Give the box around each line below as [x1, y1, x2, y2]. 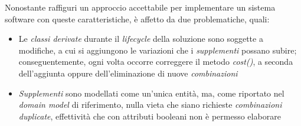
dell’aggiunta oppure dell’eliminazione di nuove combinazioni [18, 67, 238, 79]
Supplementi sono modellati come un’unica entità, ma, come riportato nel [18, 87, 284, 99]
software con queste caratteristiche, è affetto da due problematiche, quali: [5, 12, 270, 25]
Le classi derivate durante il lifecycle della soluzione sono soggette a [18, 32, 263, 45]
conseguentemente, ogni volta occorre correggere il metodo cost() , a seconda [18, 55, 293, 68]
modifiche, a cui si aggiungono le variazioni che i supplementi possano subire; [18, 44, 297, 56]
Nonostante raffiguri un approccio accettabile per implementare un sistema [5, 1, 276, 13]
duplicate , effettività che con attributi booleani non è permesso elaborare [18, 110, 281, 122]
